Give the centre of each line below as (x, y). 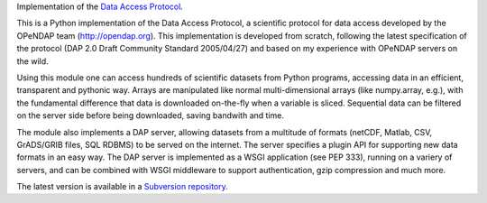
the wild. (32, 61)
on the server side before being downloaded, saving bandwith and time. (150, 115)
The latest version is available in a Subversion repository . (123, 187)
